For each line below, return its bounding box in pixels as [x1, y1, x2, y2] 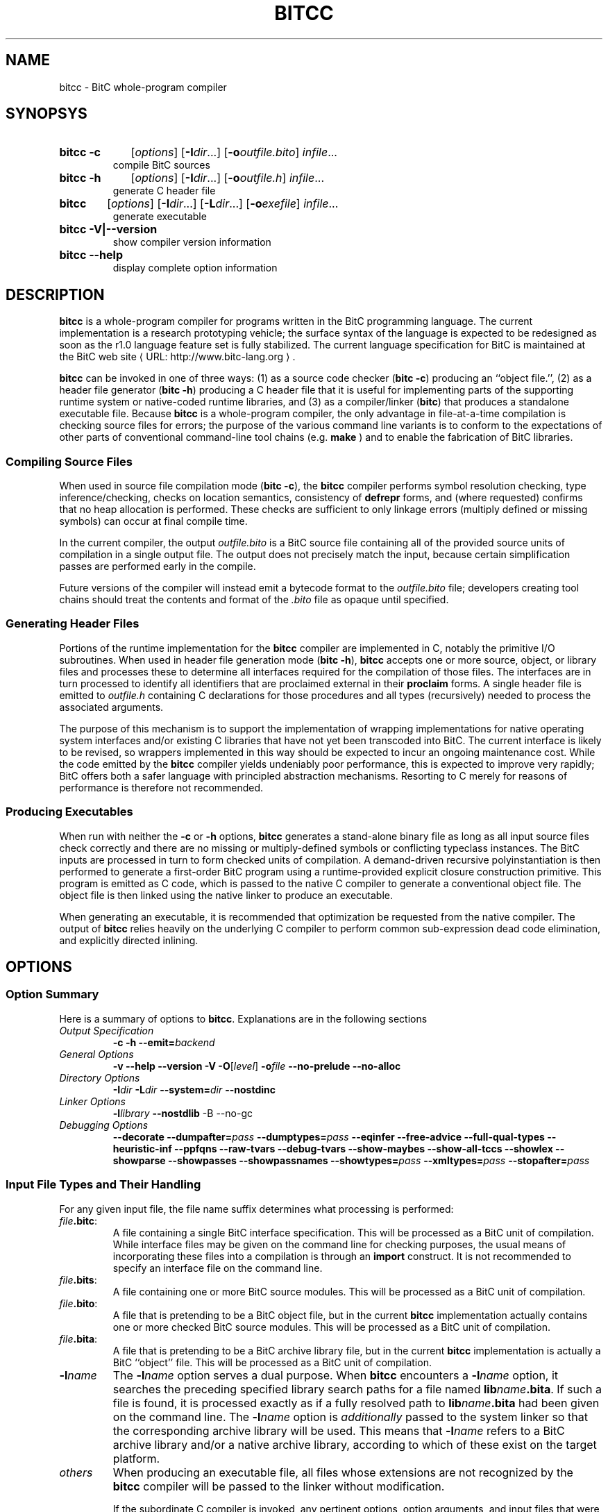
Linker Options [59, 1095, 126, 1107]
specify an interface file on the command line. [112, 1261, 323, 1274]
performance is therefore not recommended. [59, 781, 264, 793]
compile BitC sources [112, 159, 210, 171]
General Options [59, 1048, 134, 1060]
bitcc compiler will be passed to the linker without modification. [112, 1479, 445, 1493]
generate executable [112, 210, 207, 223]
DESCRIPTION [6, 285, 105, 303]
